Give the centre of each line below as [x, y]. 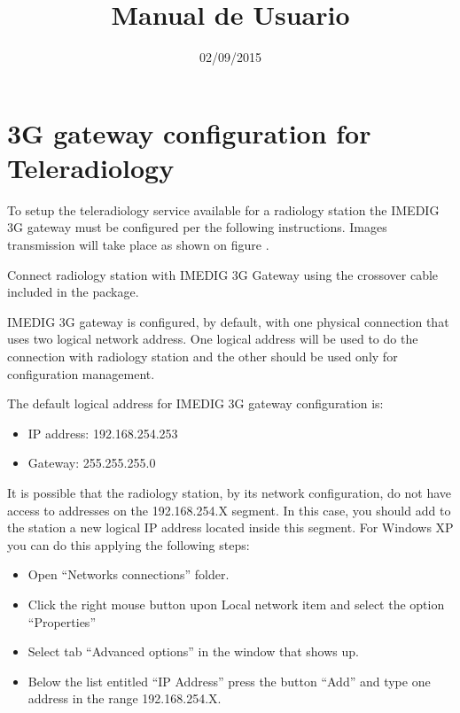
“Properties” [62, 621]
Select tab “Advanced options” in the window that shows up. [193, 651]
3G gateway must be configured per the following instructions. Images [197, 227]
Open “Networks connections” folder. [129, 574]
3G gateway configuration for [189, 132]
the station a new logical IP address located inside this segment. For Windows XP [230, 527]
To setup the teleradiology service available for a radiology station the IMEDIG [223, 209]
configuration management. [81, 373]
